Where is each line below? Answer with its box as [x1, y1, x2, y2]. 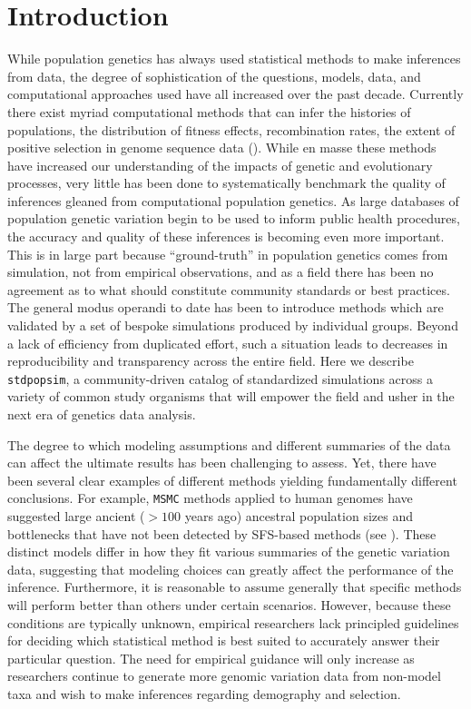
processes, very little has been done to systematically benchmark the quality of [7, 173, 446, 192]
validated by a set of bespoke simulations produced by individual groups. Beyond [7, 316, 458, 335]
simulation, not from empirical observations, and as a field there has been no [7, 262, 434, 281]
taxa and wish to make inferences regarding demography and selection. [7, 684, 401, 704]
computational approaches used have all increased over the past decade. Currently [7, 84, 464, 103]
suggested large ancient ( [7, 507, 145, 526]
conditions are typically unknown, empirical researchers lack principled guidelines [7, 613, 459, 632]
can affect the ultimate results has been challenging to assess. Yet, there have [7, 453, 437, 472]
